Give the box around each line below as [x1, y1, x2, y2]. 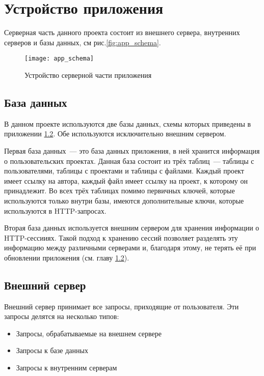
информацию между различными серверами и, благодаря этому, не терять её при [4, 242, 256, 253]
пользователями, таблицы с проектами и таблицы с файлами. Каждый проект [4, 165, 244, 176]
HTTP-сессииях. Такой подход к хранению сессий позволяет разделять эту [4, 232, 238, 243]
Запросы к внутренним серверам [16, 362, 117, 373]
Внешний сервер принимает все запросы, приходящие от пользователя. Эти [4, 301, 239, 311]
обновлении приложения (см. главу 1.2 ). [4, 252, 129, 263]
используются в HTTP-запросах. [4, 205, 107, 216]
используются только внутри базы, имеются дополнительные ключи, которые [4, 195, 244, 206]
